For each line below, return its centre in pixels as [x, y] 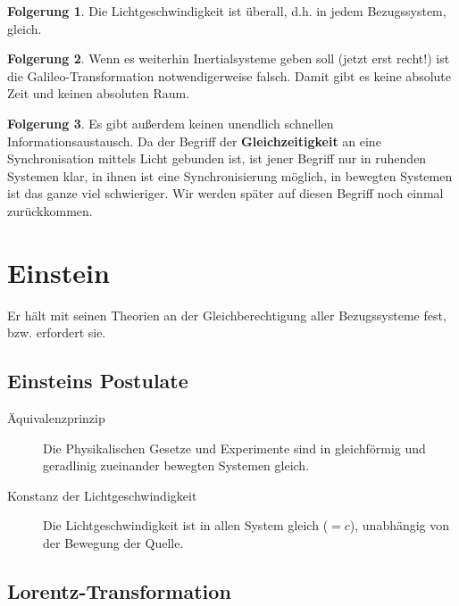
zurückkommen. [50, 210]
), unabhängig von [400, 525]
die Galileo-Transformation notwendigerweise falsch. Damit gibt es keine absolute [229, 75]
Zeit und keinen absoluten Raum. [99, 93]
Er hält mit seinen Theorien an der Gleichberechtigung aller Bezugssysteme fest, [227, 315]
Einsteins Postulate [98, 381]
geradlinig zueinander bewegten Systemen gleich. [176, 465]
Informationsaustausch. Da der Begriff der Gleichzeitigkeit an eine [194, 141]
